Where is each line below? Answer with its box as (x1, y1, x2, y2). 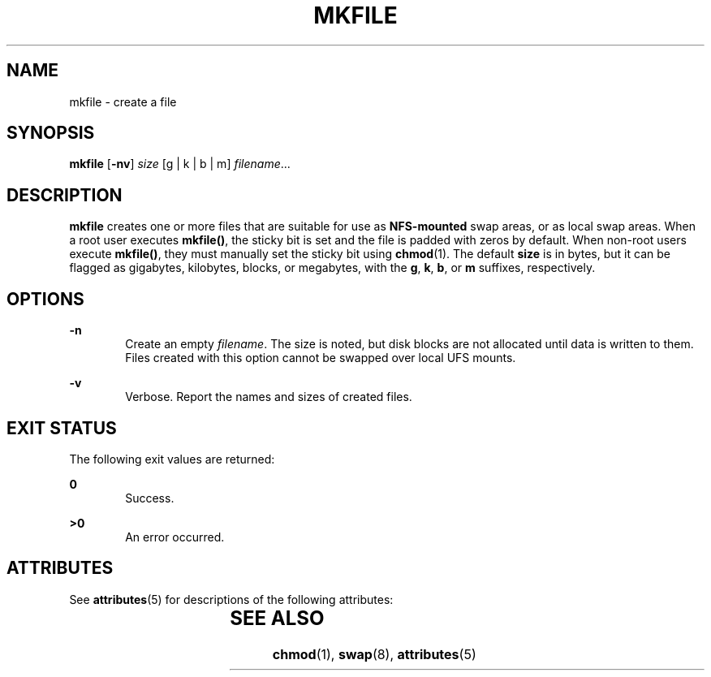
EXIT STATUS (6, 417, 117, 438)
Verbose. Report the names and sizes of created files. (125, 390, 412, 404)
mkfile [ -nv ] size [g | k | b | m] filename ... (69, 157, 291, 171)
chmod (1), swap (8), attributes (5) (272, 645, 476, 662)
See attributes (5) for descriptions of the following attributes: (69, 592, 394, 606)
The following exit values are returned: (69, 451, 275, 466)
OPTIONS (6, 288, 84, 309)
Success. (125, 490, 175, 505)
